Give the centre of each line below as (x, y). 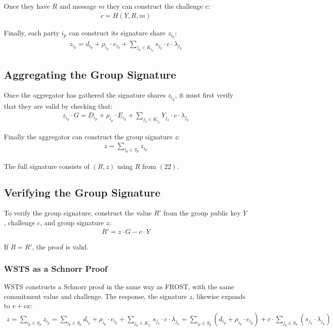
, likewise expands (219, 296)
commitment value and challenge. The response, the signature (96, 296)
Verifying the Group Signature (82, 192)
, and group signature (72, 222)
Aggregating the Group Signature (90, 74)
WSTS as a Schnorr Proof (56, 268)
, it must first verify (204, 94)
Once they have (27, 6)
